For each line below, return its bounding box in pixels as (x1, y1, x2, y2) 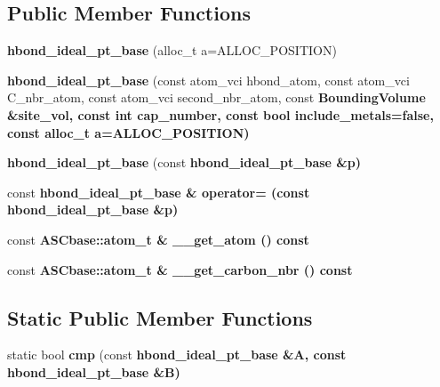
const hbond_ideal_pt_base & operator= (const (7, 182, 310, 201)
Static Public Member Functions (7, 303, 313, 331)
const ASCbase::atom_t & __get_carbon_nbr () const (7, 260, 353, 278)
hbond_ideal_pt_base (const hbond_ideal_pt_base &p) (7, 153, 362, 172)
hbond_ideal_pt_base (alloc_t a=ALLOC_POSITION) (7, 41, 337, 60)
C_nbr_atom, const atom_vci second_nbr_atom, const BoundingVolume (7, 88, 426, 107)
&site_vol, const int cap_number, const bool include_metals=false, (7, 105, 434, 124)
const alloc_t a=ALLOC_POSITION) (7, 123, 250, 141)
